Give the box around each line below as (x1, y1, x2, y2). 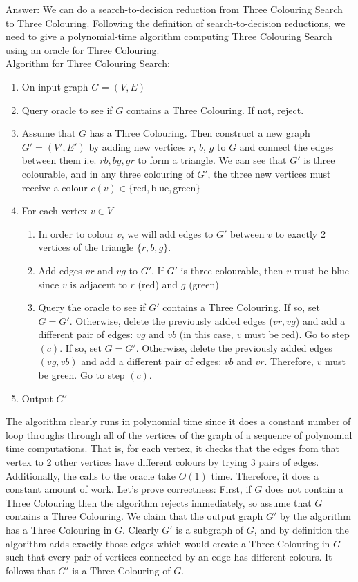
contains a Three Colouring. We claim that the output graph (6, 509, 263, 523)
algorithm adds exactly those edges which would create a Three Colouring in (6, 536, 330, 550)
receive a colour (21, 180, 88, 194)
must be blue (294, 263, 350, 277)
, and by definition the (254, 523, 349, 536)
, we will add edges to (121, 226, 214, 241)
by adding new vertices (88, 139, 186, 153)
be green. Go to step (38, 368, 125, 382)
